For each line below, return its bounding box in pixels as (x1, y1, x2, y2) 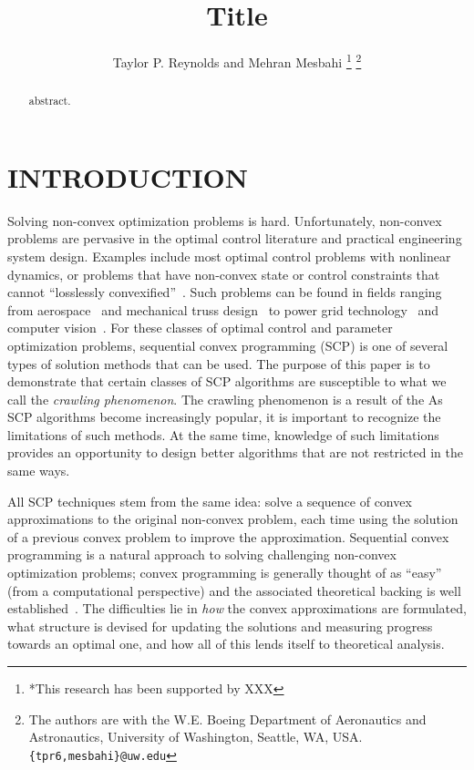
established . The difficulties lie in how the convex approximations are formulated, (7, 599, 467, 618)
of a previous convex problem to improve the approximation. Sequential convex (7, 527, 449, 546)
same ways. (7, 461, 70, 480)
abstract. (28, 93, 71, 108)
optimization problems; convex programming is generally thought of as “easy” (7, 563, 442, 582)
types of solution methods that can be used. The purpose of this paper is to (7, 354, 430, 373)
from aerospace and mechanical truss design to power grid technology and (7, 300, 439, 319)
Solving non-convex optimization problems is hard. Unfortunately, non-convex (7, 210, 442, 230)
